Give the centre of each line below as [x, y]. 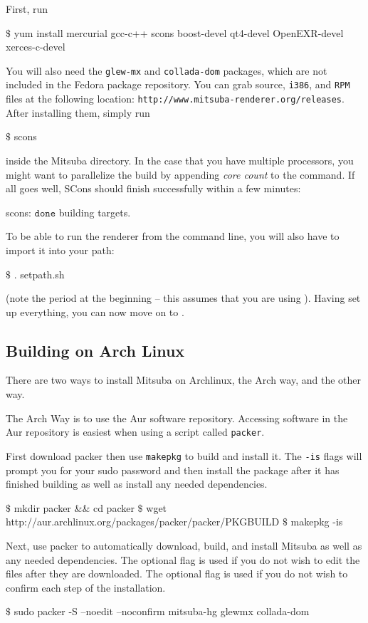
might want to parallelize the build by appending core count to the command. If [180, 174]
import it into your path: [60, 250]
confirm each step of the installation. [86, 587]
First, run [27, 9]
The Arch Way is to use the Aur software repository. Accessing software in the [177, 418]
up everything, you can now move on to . [95, 311]
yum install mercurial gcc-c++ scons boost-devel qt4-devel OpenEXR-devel [179, 32]
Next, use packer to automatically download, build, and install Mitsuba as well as [184, 545]
